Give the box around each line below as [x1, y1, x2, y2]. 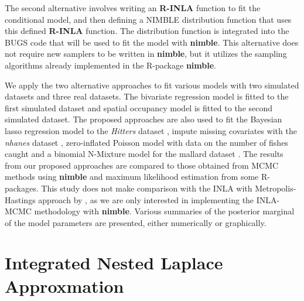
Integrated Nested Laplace [5, 251, 223, 275]
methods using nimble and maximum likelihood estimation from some [5, 170, 259, 183]
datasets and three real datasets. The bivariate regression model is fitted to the [5, 90, 289, 102]
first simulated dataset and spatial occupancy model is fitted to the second [5, 101, 273, 114]
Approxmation [5, 273, 124, 297]
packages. [5, 182, 39, 194]
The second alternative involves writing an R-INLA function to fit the [5, 2, 261, 13]
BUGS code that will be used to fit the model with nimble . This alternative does [5, 36, 299, 48]
